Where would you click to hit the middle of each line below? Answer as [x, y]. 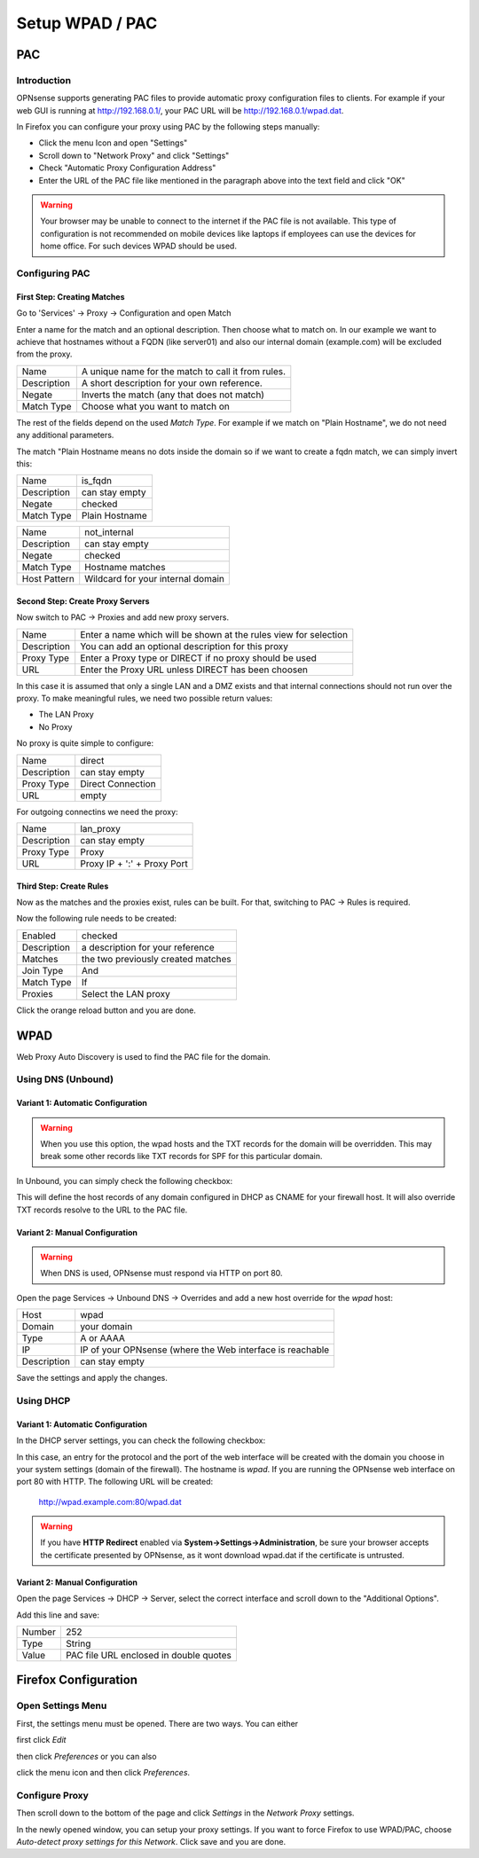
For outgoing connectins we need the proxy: [97, 811]
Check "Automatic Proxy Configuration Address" [127, 168]
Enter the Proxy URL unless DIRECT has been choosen [194, 670]
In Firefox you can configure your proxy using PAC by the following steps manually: [168, 127]
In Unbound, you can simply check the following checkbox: [125, 1180]
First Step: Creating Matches [71, 296]
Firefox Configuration [77, 1680]
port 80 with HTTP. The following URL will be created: [115, 1482]
